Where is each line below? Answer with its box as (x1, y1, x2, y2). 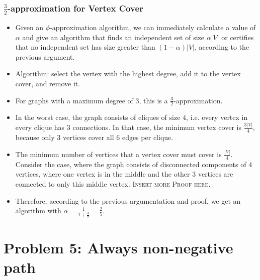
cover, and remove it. (15, 78, 80, 88)
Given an (15, 22, 44, 32)
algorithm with (15, 205, 61, 216)
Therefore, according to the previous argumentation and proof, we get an (15, 195, 241, 206)
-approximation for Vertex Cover (7, 2, 143, 14)
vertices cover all (62, 132, 114, 143)
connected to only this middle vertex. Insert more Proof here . (15, 178, 211, 189)
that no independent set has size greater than (15, 42, 155, 52)
